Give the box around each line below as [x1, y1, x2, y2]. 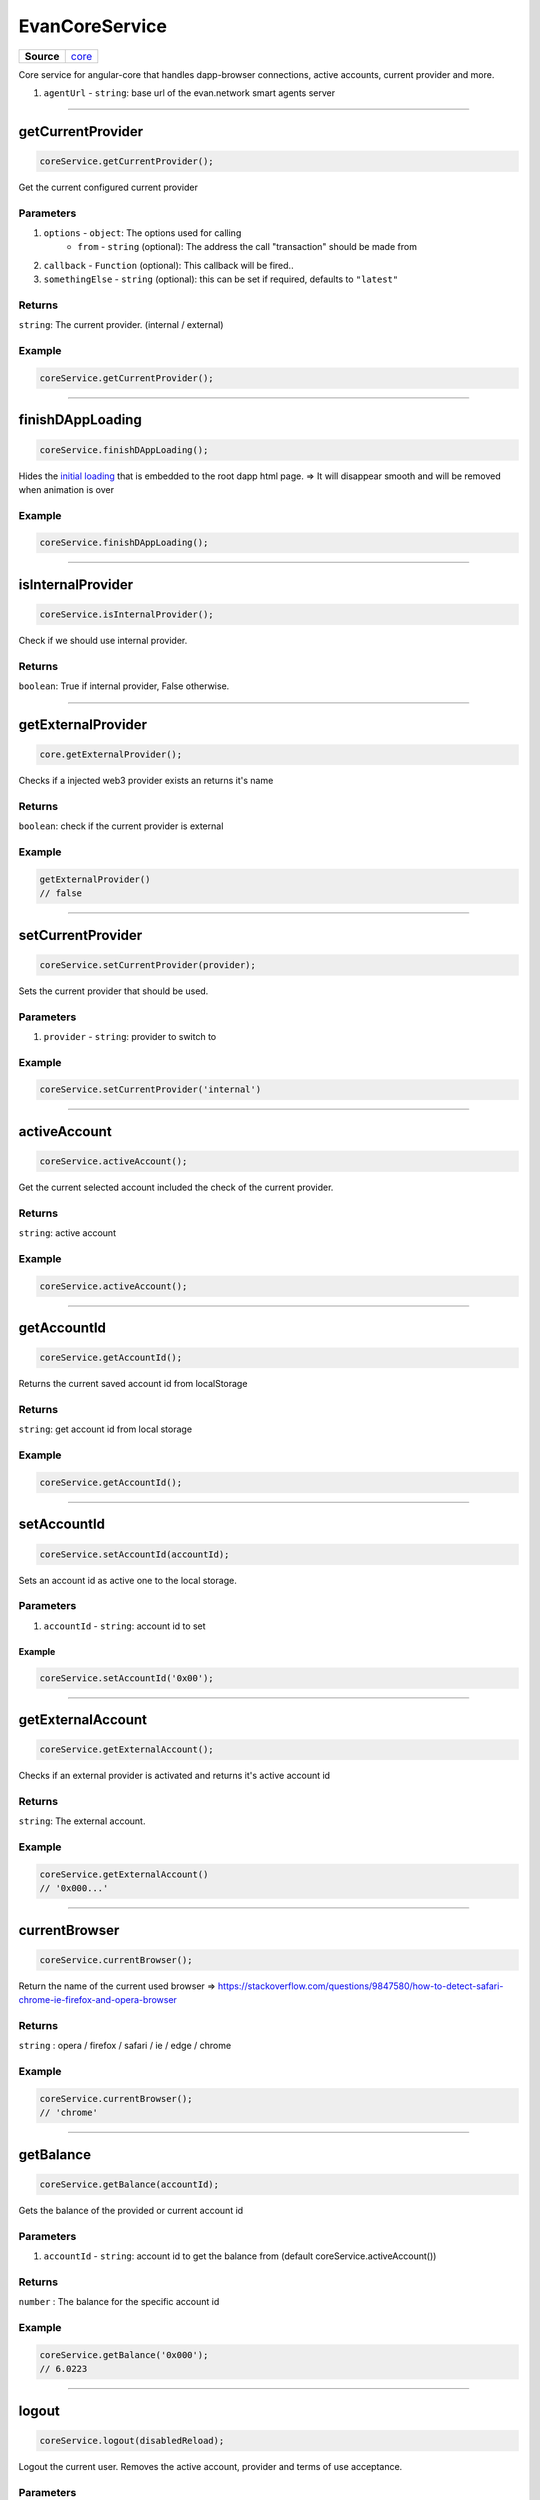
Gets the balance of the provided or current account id [18, 2205, 244, 2216]
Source [24, 49, 60, 63]
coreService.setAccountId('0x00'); [39, 1672, 214, 1684]
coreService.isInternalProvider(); [39, 609, 214, 620]
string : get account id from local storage [18, 1423, 193, 1435]
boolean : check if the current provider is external [18, 820, 224, 832]
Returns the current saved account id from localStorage [18, 1378, 248, 1390]
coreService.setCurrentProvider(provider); [39, 959, 257, 970]
